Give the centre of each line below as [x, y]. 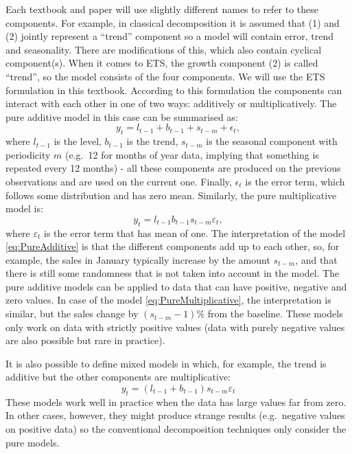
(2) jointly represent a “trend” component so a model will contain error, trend [169, 36]
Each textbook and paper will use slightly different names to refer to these [162, 9]
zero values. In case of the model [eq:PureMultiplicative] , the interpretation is [168, 300]
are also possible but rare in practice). [85, 340]
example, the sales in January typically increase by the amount [138, 259]
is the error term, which [295, 181]
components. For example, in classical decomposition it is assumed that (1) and [173, 22]
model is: [24, 208]
